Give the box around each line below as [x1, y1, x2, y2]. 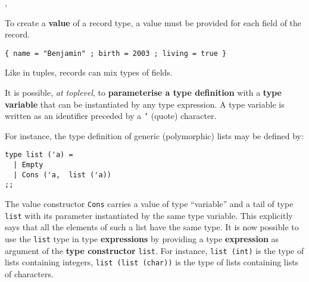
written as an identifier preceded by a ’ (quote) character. [5, 109, 217, 122]
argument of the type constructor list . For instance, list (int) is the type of [5, 244, 304, 256]
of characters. [5, 267, 54, 280]
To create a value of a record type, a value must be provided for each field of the [5, 16, 302, 29]
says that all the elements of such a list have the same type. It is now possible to [5, 221, 299, 233]
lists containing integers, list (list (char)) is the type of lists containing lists [5, 256, 299, 268]
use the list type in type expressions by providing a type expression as [5, 233, 279, 245]
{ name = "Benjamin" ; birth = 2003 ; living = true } [5, 49, 227, 58]
